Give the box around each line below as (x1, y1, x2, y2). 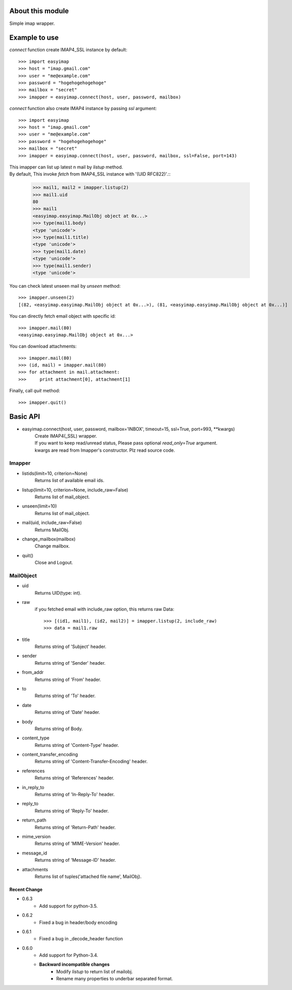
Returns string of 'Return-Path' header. (34, 824, 116, 830)
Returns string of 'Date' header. (34, 709, 101, 715)
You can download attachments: (9, 343, 77, 350)
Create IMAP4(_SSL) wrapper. (34, 433, 97, 439)
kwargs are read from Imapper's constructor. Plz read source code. (34, 447, 175, 453)
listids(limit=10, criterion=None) (22, 470, 88, 476)
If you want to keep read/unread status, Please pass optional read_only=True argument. (34, 440, 218, 446)
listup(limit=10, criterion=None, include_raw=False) (22, 487, 129, 493)
